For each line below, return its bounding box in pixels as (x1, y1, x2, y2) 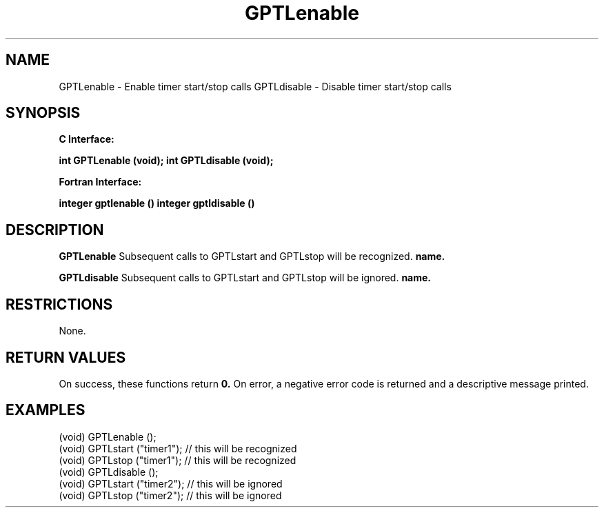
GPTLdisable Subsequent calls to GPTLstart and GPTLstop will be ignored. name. (59, 272, 432, 284)
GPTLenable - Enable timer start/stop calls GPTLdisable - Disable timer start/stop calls (59, 80, 452, 92)
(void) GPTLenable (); (59, 430, 157, 443)
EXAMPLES (6, 401, 85, 419)
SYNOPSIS (6, 104, 81, 122)
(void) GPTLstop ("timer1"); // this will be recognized (59, 454, 296, 466)
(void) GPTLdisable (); (59, 465, 159, 478)
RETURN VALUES (6, 348, 126, 366)
